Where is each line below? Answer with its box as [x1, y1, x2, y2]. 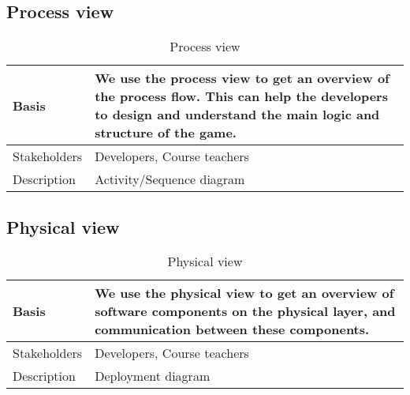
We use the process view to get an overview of [95, 69, 389, 88]
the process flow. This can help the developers [95, 87, 388, 106]
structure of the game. [95, 123, 237, 142]
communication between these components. [95, 320, 370, 339]
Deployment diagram [95, 367, 211, 386]
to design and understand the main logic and [95, 105, 380, 124]
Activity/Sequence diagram [95, 170, 245, 189]
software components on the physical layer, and [95, 302, 396, 321]
